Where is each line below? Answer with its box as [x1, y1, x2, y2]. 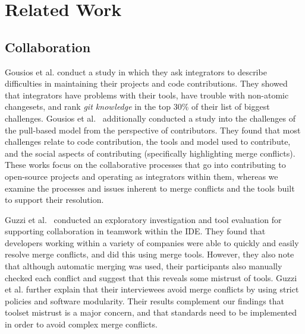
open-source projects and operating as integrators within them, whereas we [5, 170, 278, 182]
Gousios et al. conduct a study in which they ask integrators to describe [5, 65, 267, 78]
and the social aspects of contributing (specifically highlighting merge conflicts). [5, 147, 295, 159]
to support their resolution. [5, 193, 104, 206]
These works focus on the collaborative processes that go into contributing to [5, 158, 286, 171]
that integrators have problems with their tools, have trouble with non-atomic [5, 88, 289, 101]
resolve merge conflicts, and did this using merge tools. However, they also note [5, 248, 294, 260]
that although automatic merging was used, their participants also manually [5, 260, 282, 272]
